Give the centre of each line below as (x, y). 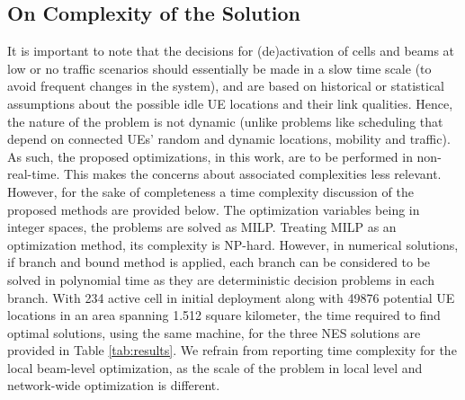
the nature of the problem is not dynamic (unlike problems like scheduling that (225, 121)
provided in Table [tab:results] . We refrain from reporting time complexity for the (232, 350)
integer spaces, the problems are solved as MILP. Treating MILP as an (202, 227)
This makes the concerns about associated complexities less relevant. (253, 174)
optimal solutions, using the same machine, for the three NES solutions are (214, 332)
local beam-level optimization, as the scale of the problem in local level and (215, 367)
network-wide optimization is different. (114, 385)
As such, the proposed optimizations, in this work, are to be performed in (210, 156)
